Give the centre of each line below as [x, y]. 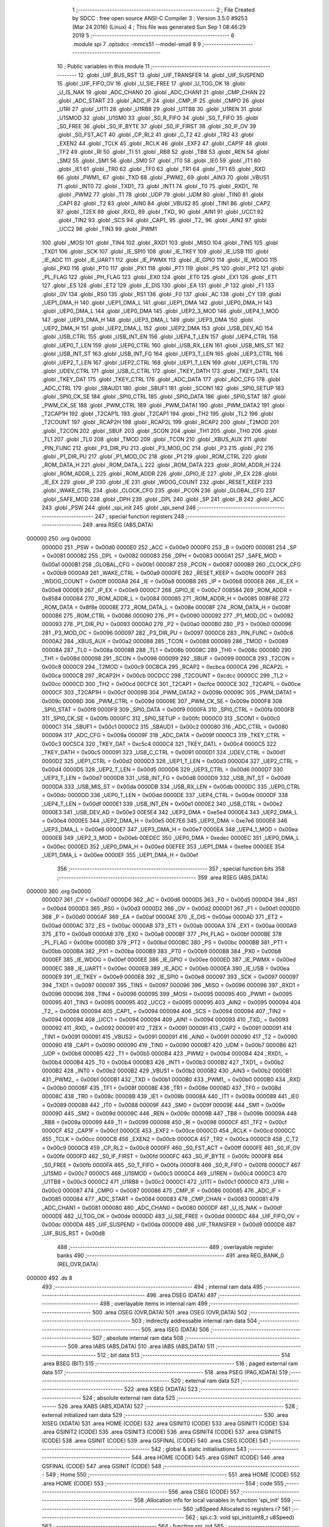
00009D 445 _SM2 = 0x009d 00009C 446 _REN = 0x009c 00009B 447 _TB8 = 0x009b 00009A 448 [169, 1113]
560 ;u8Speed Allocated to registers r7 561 [237, 1509]
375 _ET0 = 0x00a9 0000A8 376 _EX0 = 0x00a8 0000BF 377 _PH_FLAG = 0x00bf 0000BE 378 [162, 934]
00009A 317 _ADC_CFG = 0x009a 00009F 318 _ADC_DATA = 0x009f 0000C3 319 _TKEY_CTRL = [164, 735]
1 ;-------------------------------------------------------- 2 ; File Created [164, 10]
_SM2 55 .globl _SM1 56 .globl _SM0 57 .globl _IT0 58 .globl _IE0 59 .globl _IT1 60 [159, 160]
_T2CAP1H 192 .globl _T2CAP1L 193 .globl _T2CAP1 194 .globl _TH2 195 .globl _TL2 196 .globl [157, 414]
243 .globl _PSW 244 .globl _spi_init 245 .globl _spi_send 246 [119, 508]
